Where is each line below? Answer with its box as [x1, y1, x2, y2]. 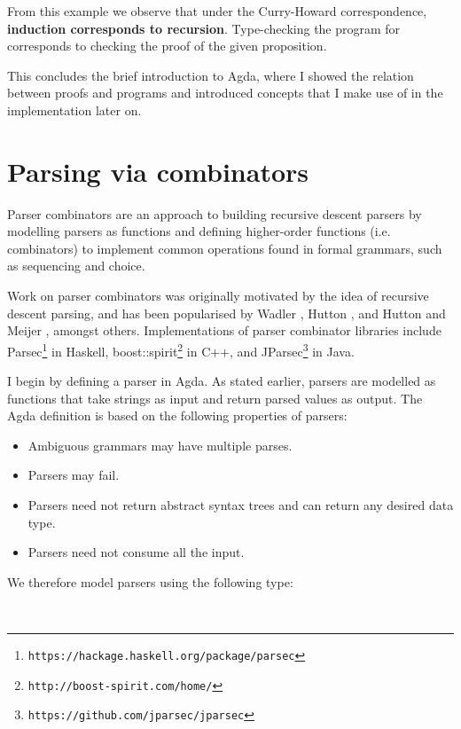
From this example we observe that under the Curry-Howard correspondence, [7, 2, 427, 20]
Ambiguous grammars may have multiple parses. [27, 435, 293, 454]
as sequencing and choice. [7, 256, 145, 275]
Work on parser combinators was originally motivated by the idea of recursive [7, 286, 429, 305]
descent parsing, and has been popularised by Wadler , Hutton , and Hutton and [7, 303, 446, 322]
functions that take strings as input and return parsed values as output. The [7, 388, 423, 407]
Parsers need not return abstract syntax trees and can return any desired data [27, 496, 454, 514]
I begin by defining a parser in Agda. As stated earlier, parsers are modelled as [7, 372, 436, 390]
